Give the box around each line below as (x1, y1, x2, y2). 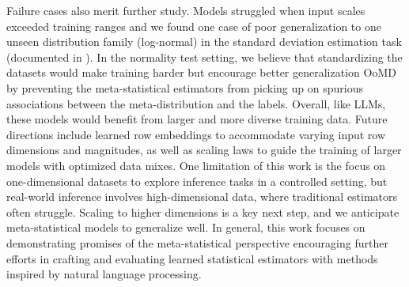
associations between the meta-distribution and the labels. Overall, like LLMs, (6, 95, 386, 111)
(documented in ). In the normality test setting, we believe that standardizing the (6, 48, 403, 65)
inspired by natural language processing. (6, 266, 202, 282)
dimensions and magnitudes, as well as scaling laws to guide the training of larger (6, 142, 402, 158)
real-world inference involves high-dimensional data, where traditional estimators (6, 188, 398, 205)
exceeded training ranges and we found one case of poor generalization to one (6, 17, 381, 34)
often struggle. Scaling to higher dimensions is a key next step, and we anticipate (6, 203, 400, 220)
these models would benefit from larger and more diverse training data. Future (6, 111, 388, 127)
